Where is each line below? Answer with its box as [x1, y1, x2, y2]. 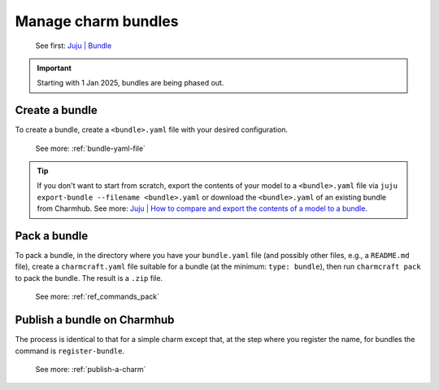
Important [37, 63, 72, 72]
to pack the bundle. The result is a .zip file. [15, 273, 163, 283]
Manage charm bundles [15, 12, 179, 30]
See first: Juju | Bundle [35, 41, 112, 50]
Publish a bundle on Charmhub [15, 313, 175, 327]
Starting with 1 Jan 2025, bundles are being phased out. [37, 78, 224, 88]
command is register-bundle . [15, 346, 125, 356]
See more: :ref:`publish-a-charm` [35, 364, 146, 374]
